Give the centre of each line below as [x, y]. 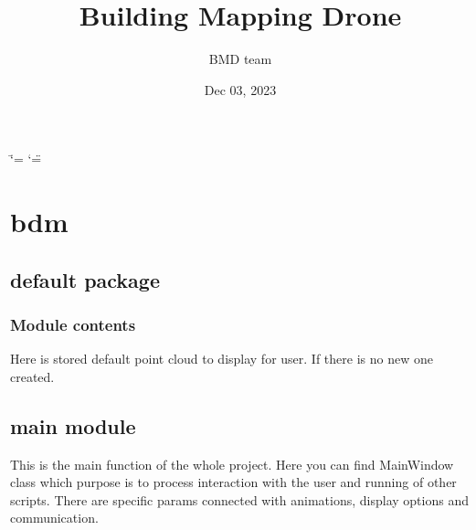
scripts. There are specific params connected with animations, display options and [239, 499]
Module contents [73, 324]
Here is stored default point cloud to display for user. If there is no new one [222, 359]
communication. [54, 518]
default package [85, 279]
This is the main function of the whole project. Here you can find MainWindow [232, 464]
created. [32, 376]
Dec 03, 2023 [240, 89]
